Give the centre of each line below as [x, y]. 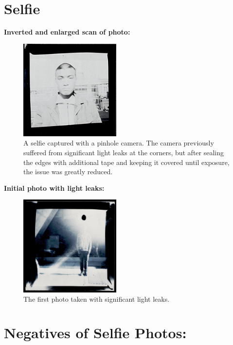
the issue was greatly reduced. [68, 172]
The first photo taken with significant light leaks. [97, 299]
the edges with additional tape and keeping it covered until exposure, [126, 162]
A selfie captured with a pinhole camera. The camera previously [119, 143]
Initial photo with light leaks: [54, 188]
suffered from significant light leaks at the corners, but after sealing [124, 152]
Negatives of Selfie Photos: [95, 333]
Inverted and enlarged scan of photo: [67, 32]
